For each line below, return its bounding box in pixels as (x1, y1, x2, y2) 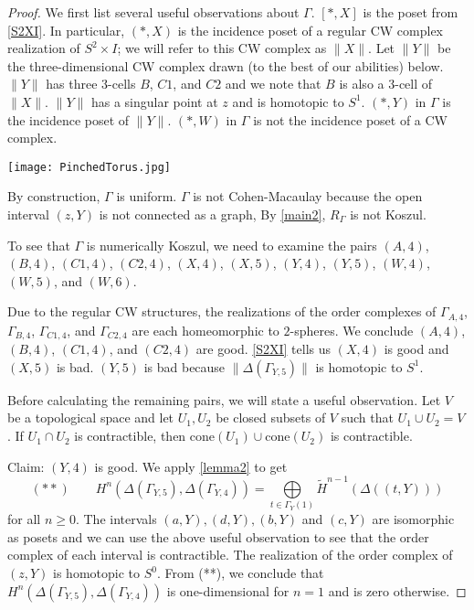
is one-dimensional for (166, 581, 290, 600)
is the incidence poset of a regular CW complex (177, 20, 444, 39)
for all (7, 509, 41, 529)
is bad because (143, 357, 226, 376)
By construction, (7, 187, 100, 206)
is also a (339, 74, 384, 93)
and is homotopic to (232, 91, 344, 111)
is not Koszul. (350, 205, 427, 223)
